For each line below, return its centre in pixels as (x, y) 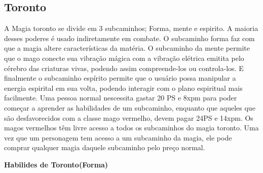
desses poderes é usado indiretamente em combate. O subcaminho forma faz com (129, 38)
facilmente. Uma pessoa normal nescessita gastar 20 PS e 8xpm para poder (121, 98)
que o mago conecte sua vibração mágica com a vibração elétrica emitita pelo (124, 58)
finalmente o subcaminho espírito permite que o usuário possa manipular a (120, 78)
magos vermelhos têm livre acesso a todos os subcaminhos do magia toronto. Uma (131, 128)
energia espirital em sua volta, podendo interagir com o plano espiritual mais (123, 88)
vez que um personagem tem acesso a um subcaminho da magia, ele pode (118, 137)
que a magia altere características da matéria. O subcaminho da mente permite (127, 48)
